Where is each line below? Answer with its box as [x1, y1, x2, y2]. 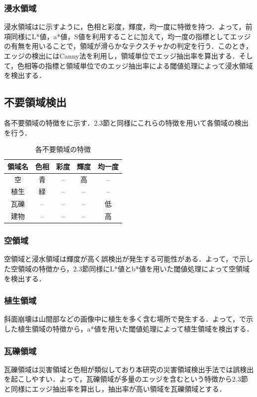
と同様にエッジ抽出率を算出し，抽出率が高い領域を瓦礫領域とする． [4, 384, 226, 394]
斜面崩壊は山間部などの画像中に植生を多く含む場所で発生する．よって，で [4, 314, 246, 324]
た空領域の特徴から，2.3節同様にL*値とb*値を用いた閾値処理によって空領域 [4, 264, 250, 274]
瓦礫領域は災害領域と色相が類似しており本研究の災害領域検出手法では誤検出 [4, 364, 254, 374]
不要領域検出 [4, 94, 66, 110]
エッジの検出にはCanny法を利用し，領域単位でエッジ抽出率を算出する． [4, 51, 239, 61]
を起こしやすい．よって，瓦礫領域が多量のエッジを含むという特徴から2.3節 [4, 374, 248, 384]
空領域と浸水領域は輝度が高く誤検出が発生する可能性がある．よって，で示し [4, 254, 253, 264]
